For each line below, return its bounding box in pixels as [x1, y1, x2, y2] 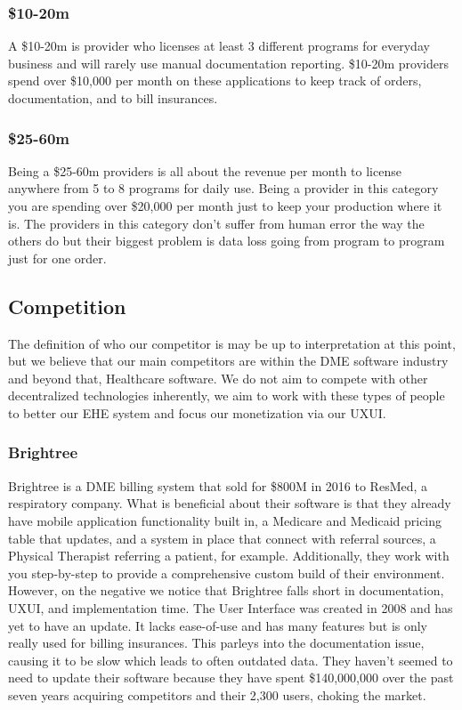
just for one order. [8, 248, 107, 267]
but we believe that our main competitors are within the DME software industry [8, 351, 449, 370]
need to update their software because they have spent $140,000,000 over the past [8, 668, 454, 687]
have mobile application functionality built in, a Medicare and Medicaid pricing [8, 511, 442, 529]
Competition [8, 292, 126, 319]
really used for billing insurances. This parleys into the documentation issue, [8, 633, 425, 652]
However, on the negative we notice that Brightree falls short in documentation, [8, 581, 444, 600]
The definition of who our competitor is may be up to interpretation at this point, [8, 334, 456, 352]
